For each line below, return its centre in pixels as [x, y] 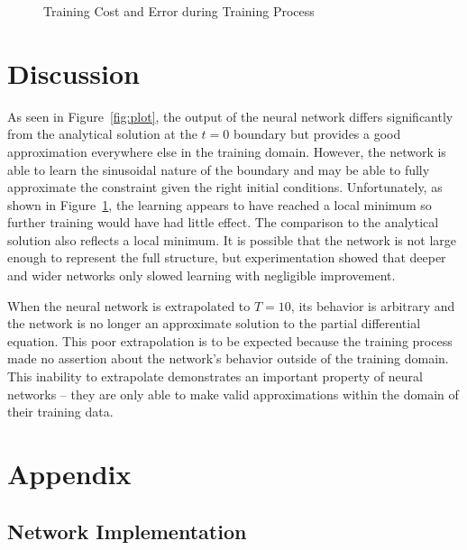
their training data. [60, 412]
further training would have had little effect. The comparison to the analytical [223, 222]
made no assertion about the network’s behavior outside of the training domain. [228, 358]
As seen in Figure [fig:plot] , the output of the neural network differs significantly [230, 116]
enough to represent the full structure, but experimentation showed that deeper [227, 257]
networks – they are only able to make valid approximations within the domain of [233, 394]
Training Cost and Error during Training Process [179, 11]
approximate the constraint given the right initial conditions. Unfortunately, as [225, 187]
